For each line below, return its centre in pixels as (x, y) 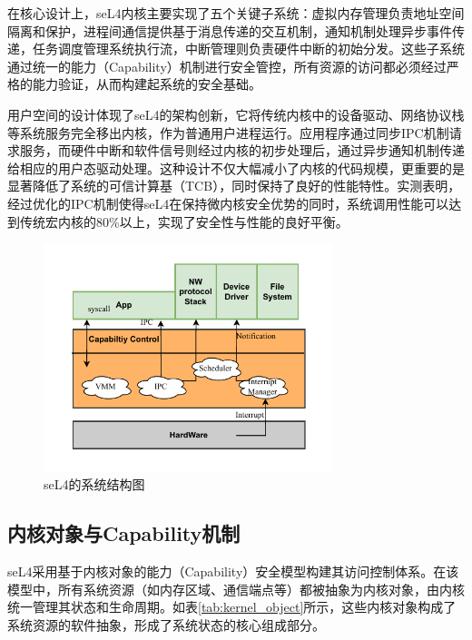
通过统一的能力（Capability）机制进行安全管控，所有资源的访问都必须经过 (227, 66)
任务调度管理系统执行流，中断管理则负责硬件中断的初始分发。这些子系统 (248, 49)
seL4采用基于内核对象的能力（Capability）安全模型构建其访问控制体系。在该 (233, 571)
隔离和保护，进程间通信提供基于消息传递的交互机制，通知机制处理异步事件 (230, 30)
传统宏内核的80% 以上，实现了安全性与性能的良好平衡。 (184, 221)
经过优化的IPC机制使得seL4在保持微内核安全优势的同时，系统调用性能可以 (228, 203)
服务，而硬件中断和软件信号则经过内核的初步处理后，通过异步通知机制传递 (242, 150)
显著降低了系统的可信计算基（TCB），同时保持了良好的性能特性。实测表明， (234, 186)
